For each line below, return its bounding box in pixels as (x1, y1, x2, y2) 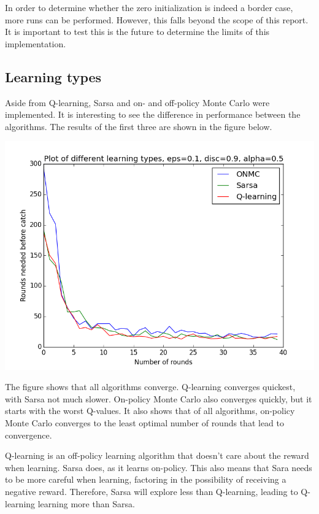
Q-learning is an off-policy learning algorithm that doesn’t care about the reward (5, 449, 309, 462)
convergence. (5, 428, 52, 441)
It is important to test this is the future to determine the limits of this (5, 25, 270, 38)
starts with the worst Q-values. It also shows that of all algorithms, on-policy (5, 404, 295, 417)
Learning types (5, 67, 102, 86)
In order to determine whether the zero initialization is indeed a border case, (5, 1, 293, 13)
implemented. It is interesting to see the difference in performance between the (5, 108, 301, 121)
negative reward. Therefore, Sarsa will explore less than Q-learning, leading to (5, 485, 298, 498)
